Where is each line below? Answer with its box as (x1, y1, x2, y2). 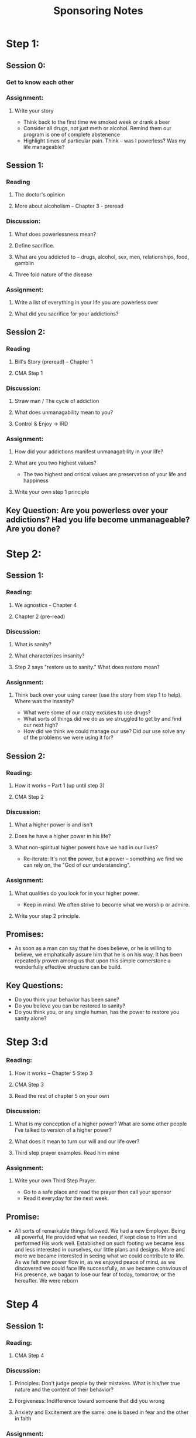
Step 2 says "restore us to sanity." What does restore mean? (14, 663, 160, 670)
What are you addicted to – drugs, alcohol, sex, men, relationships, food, (14, 253, 190, 260)
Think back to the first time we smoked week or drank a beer (23, 118, 170, 126)
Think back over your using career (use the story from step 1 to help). (14, 691, 183, 698)
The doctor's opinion (14, 191, 66, 198)
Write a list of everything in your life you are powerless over (14, 299, 159, 306)
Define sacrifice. (14, 242, 54, 249)
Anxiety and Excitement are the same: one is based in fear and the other (14, 1409, 189, 1416)
